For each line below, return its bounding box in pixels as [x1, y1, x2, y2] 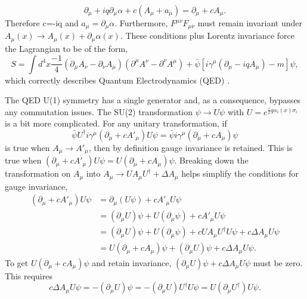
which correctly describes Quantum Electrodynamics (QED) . [5, 73, 230, 86]
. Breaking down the [174, 154, 249, 167]
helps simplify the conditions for [181, 167, 299, 180]
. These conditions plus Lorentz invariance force [120, 29, 295, 42]
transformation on [5, 167, 71, 180]
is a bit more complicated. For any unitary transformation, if [5, 117, 227, 130]
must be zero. [253, 256, 303, 269]
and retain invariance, [92, 256, 172, 269]
